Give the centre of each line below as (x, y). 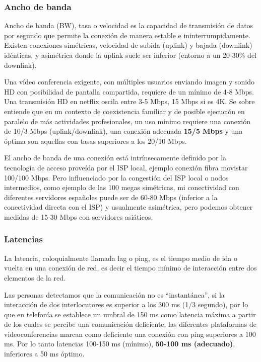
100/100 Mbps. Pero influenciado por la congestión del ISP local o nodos (116, 177)
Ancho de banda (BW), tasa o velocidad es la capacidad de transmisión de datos (129, 25)
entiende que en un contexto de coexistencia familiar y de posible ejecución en (124, 111)
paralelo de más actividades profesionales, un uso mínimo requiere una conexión (127, 121)
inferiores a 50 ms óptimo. (44, 354)
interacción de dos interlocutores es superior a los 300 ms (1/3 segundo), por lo (126, 304)
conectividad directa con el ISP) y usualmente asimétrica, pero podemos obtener (128, 207)
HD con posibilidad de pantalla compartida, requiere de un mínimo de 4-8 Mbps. (129, 91)
